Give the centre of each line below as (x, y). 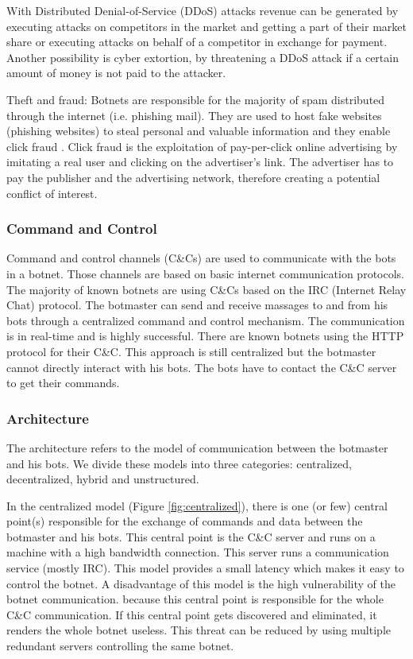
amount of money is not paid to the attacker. (116, 73)
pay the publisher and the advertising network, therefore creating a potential (193, 177)
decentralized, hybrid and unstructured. (103, 479)
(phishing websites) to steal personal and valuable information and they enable (199, 131)
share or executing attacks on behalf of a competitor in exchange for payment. (197, 42)
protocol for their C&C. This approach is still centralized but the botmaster (191, 351)
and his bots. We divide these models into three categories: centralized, (179, 463)
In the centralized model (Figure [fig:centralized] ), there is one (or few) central (197, 505)
